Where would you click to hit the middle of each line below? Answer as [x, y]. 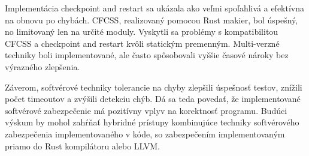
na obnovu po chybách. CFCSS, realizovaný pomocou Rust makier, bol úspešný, [152, 19]
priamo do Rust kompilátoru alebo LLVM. [82, 145]
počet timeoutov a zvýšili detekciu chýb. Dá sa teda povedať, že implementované [153, 99]
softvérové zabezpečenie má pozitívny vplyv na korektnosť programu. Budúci [146, 110]
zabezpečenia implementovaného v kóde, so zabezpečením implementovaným [145, 133]
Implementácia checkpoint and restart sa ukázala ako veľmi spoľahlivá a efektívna [155, 8]
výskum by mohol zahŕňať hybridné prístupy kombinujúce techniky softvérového [152, 122]
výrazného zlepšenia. [43, 66]
